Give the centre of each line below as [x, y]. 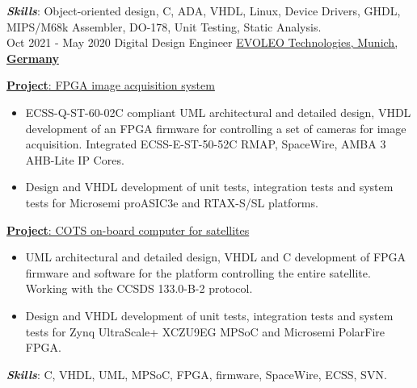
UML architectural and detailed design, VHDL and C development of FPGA [216, 257]
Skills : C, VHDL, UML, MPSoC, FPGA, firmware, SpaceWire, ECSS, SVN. [197, 374]
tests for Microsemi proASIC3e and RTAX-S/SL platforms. [172, 202]
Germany [33, 58]
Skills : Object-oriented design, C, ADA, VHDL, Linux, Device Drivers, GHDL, [204, 10]
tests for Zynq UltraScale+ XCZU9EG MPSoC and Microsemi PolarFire [205, 331]
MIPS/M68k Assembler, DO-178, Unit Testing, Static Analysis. [164, 26]
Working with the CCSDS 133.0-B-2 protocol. [139, 288]
